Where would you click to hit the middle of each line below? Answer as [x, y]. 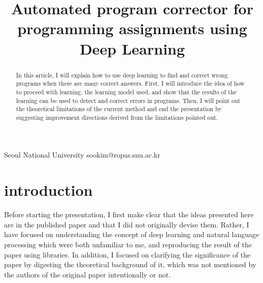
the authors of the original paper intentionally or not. [87, 274]
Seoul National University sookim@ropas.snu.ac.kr [82, 155]
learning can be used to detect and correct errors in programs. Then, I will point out [128, 100]
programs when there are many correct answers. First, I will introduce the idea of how [130, 83]
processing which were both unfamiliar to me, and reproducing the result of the [128, 244]
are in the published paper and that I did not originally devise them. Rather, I [127, 224]
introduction [49, 190]
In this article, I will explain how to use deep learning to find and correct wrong [122, 75]
